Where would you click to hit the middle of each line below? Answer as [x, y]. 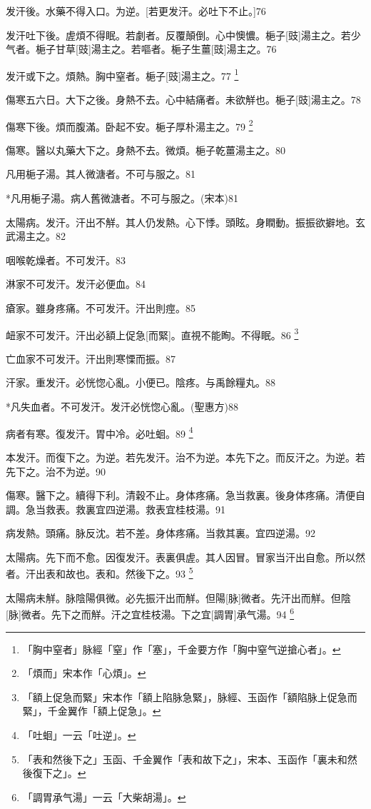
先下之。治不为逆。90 [56, 471]
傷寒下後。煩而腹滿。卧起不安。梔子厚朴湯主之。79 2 [129, 125]
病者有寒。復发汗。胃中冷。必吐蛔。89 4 [100, 432]
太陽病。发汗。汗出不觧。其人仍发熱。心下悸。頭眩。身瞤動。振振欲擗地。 [181, 222]
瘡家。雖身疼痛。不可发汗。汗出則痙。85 [101, 308]
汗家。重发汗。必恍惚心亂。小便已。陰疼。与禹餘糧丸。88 [141, 382]
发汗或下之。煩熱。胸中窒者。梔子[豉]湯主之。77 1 [122, 74]
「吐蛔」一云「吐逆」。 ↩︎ [79, 734]
